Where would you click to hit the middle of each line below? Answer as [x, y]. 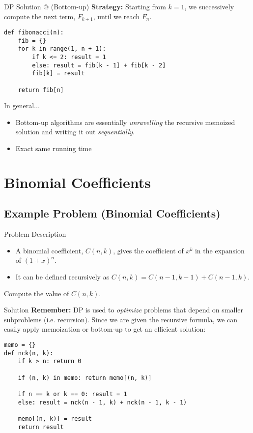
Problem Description [35, 234]
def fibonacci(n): [34, 33]
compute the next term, [40, 16]
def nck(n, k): [29, 353]
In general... [22, 106]
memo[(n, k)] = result [55, 418]
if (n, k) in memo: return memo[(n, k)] [85, 378]
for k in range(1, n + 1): [62, 49]
